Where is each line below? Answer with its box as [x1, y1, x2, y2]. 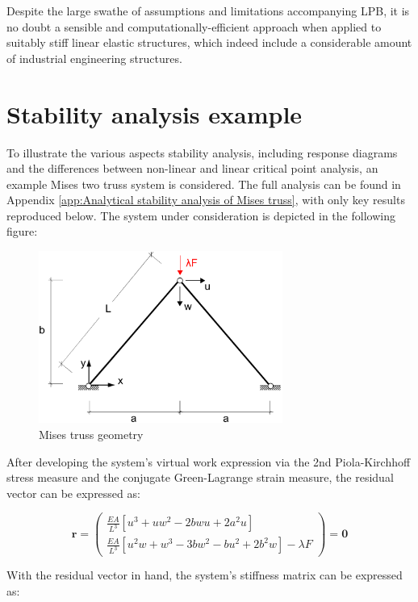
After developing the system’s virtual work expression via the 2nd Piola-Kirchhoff [6, 453, 411, 470]
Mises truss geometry [39, 425, 144, 442]
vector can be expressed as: [6, 484, 140, 501]
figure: [6, 223, 38, 240]
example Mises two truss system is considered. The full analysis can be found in [6, 175, 401, 192]
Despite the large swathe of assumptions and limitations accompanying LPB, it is [6, 2, 410, 19]
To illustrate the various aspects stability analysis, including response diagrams [6, 144, 398, 161]
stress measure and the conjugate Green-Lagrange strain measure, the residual [6, 469, 394, 486]
